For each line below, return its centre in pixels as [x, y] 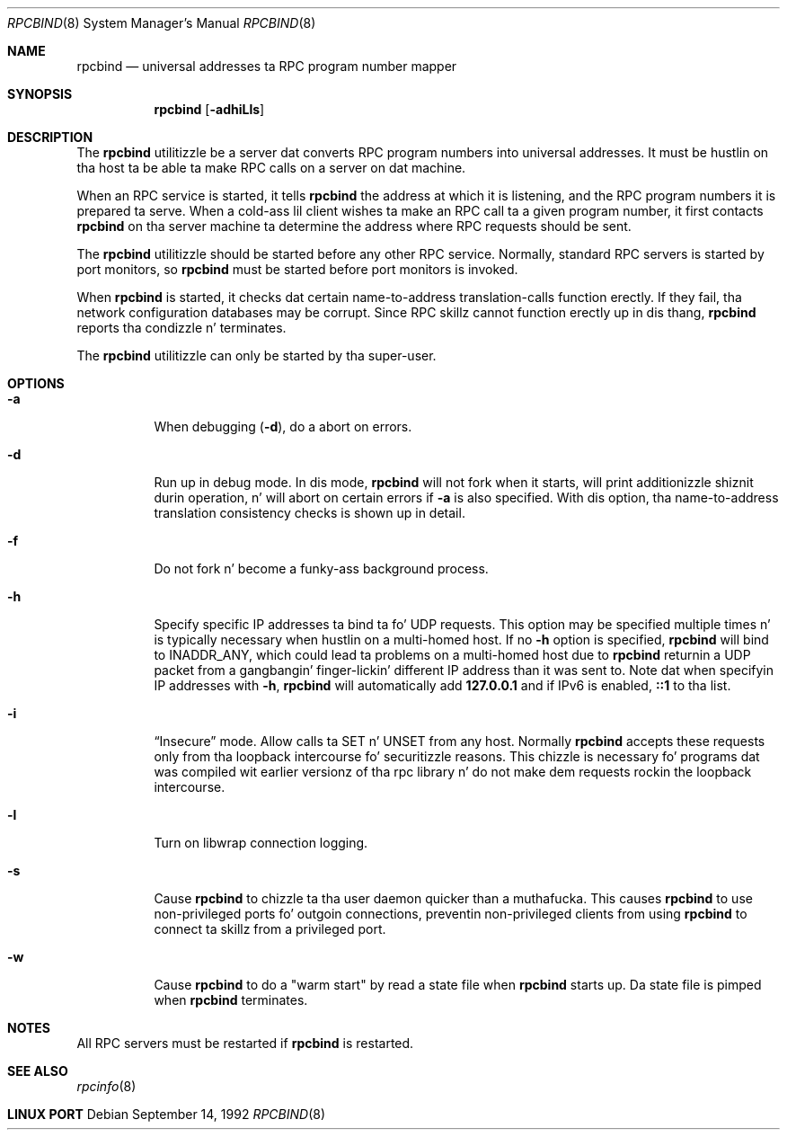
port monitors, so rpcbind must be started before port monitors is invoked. [297, 269]
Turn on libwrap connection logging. [261, 843]
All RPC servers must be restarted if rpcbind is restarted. [245, 1043]
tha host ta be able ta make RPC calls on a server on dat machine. [271, 168]
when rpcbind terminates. [231, 1000]
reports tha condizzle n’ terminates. [181, 328]
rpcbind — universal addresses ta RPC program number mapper [267, 66]
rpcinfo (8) [106, 1086]
